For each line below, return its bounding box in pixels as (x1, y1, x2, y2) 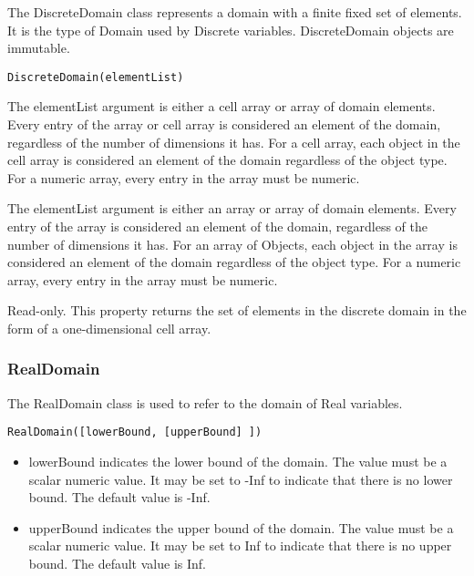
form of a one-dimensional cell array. (7, 318, 211, 337)
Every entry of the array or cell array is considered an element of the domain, (7, 115, 441, 134)
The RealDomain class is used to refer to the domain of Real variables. (7, 393, 403, 412)
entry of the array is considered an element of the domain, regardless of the (7, 217, 428, 235)
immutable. (7, 38, 70, 57)
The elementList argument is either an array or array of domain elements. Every (7, 199, 457, 218)
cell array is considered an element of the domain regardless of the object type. (7, 150, 448, 170)
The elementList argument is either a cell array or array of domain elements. (7, 97, 436, 116)
